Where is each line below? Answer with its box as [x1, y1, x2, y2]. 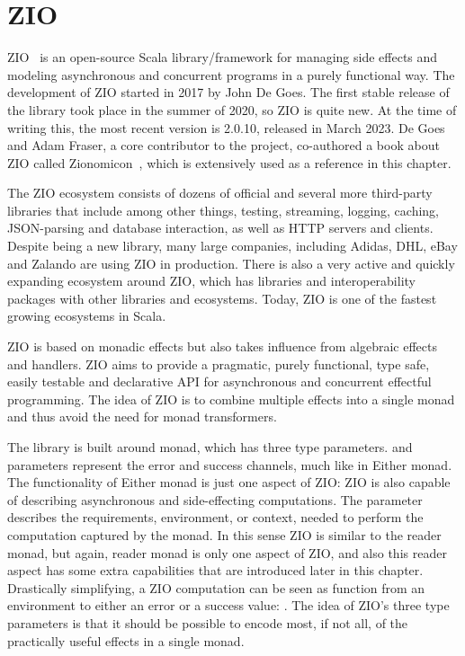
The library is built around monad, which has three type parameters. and [7, 438, 413, 456]
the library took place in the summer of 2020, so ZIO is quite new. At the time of [7, 100, 457, 119]
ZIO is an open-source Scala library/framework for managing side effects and [7, 48, 438, 66]
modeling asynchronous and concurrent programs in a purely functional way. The [7, 65, 455, 84]
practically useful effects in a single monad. [7, 631, 245, 650]
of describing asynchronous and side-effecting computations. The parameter [7, 490, 423, 509]
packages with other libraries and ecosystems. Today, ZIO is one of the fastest [7, 288, 437, 307]
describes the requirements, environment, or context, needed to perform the [7, 508, 424, 527]
